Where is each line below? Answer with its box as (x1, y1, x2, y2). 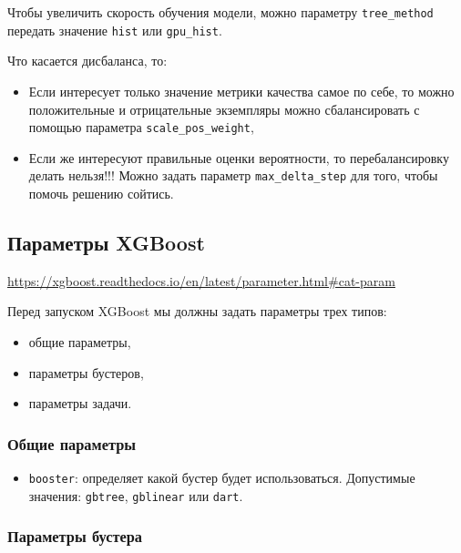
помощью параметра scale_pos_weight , (28, 118, 254, 137)
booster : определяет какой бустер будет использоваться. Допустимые (28, 467, 415, 486)
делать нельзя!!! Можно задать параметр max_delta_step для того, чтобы (28, 166, 438, 185)
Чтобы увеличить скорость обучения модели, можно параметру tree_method (7, 3, 434, 21)
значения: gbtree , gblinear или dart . (28, 486, 243, 505)
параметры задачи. (28, 394, 132, 413)
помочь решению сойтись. (28, 184, 174, 202)
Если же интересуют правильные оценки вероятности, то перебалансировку (28, 148, 449, 167)
